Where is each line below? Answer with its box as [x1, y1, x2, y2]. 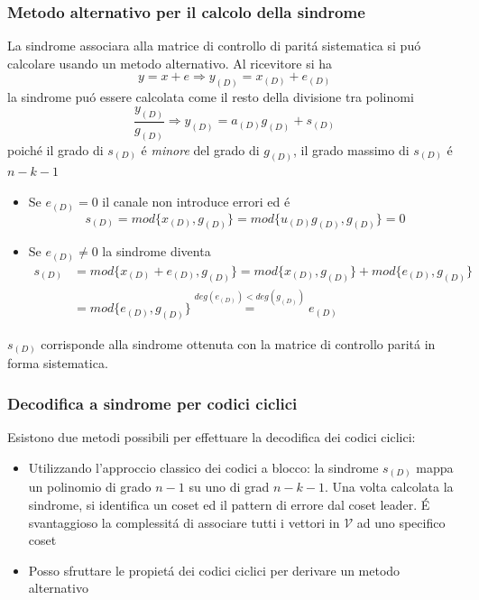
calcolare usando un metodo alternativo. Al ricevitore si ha [7, 53, 333, 72]
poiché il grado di [7, 140, 104, 159]
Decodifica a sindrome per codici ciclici [7, 392, 298, 414]
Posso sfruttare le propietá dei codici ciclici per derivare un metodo [28, 560, 401, 579]
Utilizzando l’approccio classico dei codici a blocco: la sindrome [28, 457, 379, 476]
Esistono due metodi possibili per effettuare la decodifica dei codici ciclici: [7, 428, 416, 447]
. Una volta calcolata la [324, 477, 454, 496]
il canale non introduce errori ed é [102, 192, 290, 211]
